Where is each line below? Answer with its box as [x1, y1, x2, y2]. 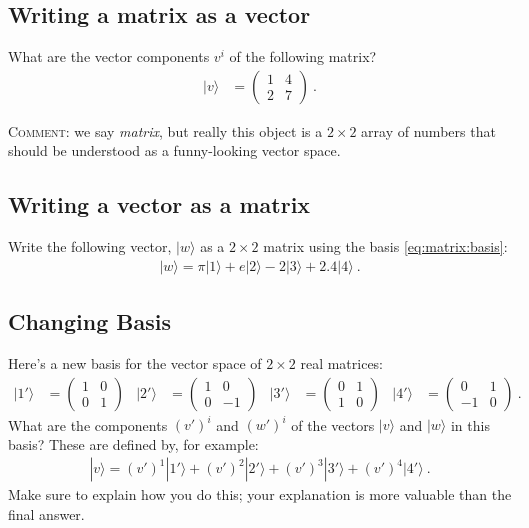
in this [450, 414, 490, 435]
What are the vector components [8, 46, 210, 67]
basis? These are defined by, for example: [8, 433, 259, 454]
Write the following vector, [8, 236, 172, 257]
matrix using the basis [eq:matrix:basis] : [263, 236, 508, 257]
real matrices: [300, 353, 384, 374]
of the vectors [291, 414, 375, 435]
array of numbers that [361, 120, 496, 141]
